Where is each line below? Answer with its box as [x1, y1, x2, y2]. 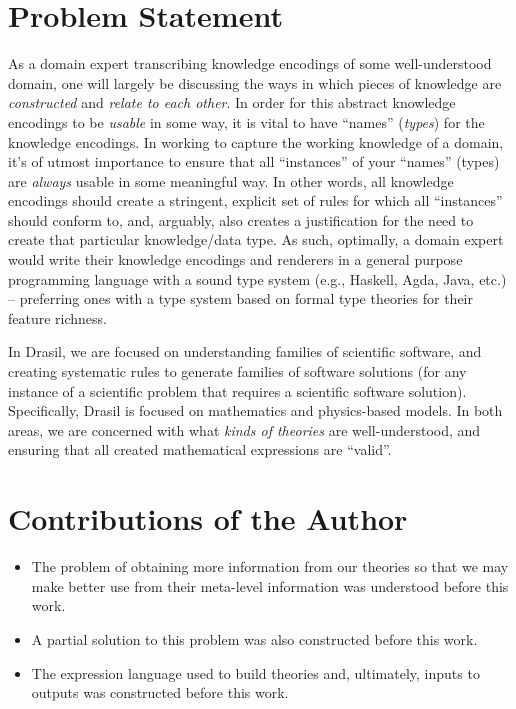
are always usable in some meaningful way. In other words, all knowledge [8, 170, 454, 191]
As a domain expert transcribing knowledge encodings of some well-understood [8, 53, 492, 74]
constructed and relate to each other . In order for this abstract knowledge [8, 92, 456, 113]
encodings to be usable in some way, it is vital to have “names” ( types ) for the [8, 111, 485, 132]
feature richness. [8, 307, 108, 328]
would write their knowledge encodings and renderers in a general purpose [8, 249, 463, 270]
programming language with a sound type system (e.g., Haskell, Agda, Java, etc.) [8, 268, 507, 289]
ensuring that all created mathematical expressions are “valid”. [8, 439, 392, 460]
